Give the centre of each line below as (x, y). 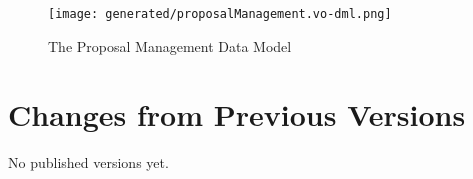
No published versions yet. (88, 162)
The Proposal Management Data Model (170, 45)
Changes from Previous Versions (237, 114)
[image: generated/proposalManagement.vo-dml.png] (220, 14)
